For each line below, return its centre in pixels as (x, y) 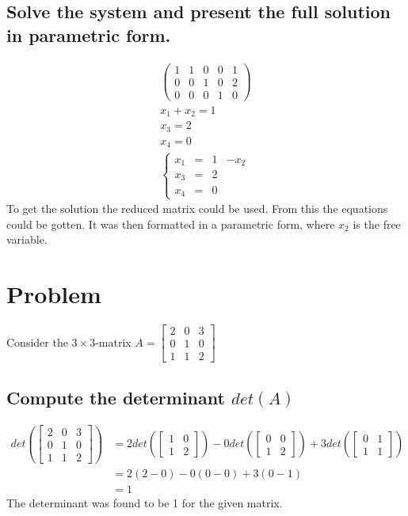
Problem (54, 294)
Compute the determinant (116, 397)
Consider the (37, 341)
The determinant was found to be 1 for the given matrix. (145, 502)
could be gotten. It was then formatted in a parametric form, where (171, 224)
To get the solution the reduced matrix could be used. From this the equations (197, 209)
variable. (27, 239)
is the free (377, 224)
